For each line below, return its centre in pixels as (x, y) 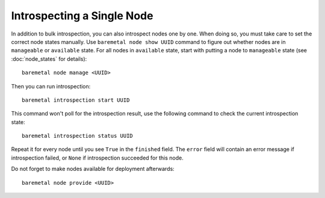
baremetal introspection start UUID (76, 100)
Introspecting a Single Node (82, 16)
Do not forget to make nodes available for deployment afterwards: (93, 169)
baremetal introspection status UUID (78, 136)
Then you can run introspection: (51, 86)
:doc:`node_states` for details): (49, 59)
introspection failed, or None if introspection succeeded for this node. (97, 158)
